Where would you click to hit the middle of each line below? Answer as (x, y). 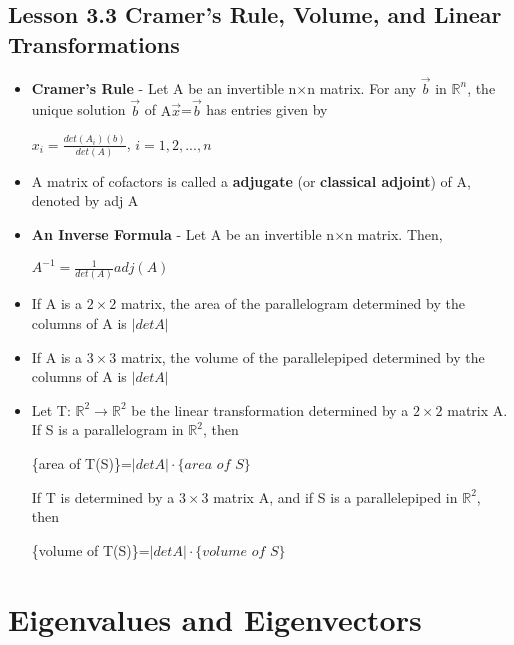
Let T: (51, 409)
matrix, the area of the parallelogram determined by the (292, 303)
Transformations (94, 43)
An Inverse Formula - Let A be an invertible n (183, 234)
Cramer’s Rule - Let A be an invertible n (164, 87)
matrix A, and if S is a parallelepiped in (335, 496)
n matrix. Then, (394, 234)
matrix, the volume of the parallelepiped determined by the (302, 356)
